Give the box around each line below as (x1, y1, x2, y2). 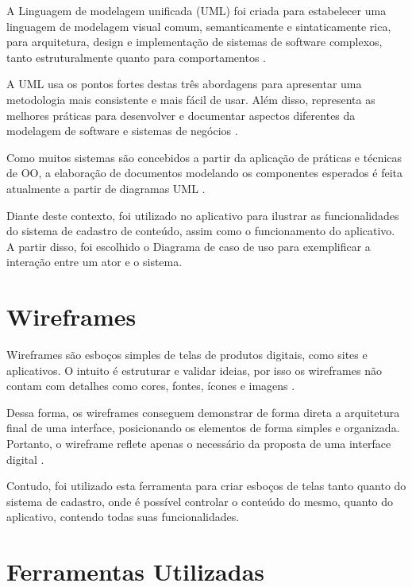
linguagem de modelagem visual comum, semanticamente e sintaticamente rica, (6, 17, 391, 34)
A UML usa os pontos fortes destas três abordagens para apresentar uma (6, 75, 362, 92)
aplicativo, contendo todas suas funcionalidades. (6, 508, 240, 525)
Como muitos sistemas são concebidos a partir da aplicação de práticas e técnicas (6, 149, 402, 165)
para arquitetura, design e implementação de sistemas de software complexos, (6, 33, 383, 50)
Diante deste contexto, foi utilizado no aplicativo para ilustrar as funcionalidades (6, 207, 399, 223)
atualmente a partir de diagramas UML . (6, 180, 206, 196)
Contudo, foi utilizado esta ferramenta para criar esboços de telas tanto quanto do (6, 477, 406, 494)
